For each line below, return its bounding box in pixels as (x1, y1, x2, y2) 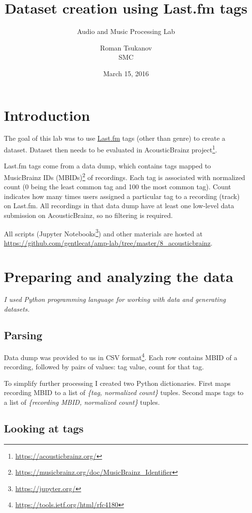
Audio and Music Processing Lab (77, 26, 175, 36)
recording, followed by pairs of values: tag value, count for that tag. (4, 362, 204, 372)
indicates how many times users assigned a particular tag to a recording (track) (4, 191, 240, 201)
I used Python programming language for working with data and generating (4, 294, 226, 304)
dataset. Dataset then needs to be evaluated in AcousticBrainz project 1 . (4, 143, 217, 154)
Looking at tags (4, 420, 84, 435)
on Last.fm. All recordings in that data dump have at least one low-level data (4, 200, 234, 211)
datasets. (4, 304, 30, 314)
